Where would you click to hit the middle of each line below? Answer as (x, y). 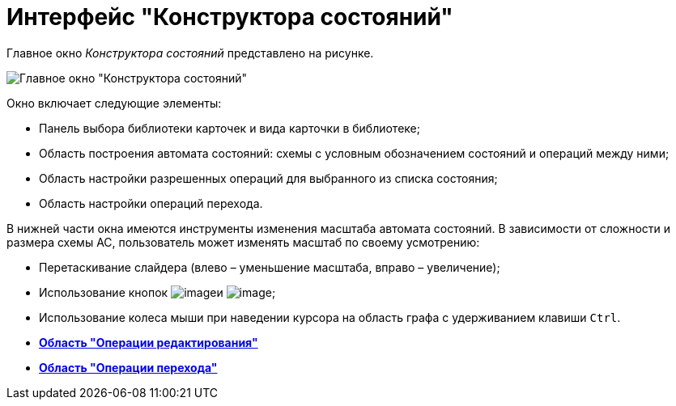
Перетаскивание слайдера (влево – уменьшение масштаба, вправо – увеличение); (270, 267)
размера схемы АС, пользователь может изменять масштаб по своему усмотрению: (243, 242)
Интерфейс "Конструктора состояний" (230, 17)
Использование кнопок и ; (157, 292)
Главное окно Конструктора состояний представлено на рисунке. (190, 53)
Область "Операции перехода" (128, 367)
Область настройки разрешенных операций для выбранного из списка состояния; (268, 178)
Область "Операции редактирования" (149, 342)
